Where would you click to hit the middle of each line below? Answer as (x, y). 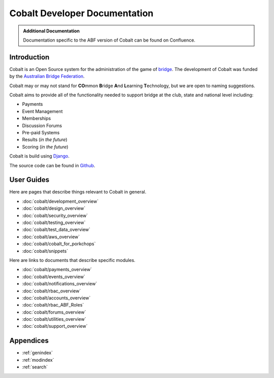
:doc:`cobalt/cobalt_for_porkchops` (59, 244)
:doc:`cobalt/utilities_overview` (54, 319)
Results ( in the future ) (45, 140)
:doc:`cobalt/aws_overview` (51, 237)
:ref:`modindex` (38, 360)
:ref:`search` (35, 367)
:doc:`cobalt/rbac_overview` (52, 291)
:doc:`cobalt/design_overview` (54, 208)
